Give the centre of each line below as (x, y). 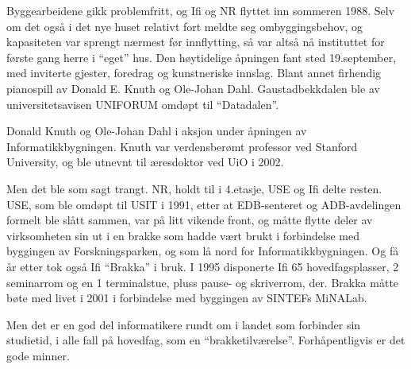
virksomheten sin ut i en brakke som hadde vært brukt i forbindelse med (183, 235)
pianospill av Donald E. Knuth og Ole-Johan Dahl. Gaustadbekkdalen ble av (193, 88)
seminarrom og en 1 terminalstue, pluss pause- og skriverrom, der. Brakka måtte (203, 282)
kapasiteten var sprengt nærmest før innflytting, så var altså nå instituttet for (196, 42)
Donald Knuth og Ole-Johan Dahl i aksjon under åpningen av (157, 131)
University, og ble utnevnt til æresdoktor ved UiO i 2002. (145, 162)
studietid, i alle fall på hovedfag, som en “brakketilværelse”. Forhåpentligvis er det (206, 340)
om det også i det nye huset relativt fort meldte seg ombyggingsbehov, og (185, 26)
